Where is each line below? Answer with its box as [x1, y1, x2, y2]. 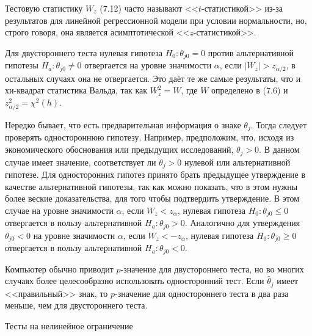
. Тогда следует [250, 119, 307, 131]
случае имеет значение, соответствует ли [5, 155, 156, 168]
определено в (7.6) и [211, 84, 288, 97]
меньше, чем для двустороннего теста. [5, 299, 148, 312]
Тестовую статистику [5, 2, 83, 14]
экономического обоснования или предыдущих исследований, [5, 143, 234, 156]
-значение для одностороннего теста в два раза [115, 287, 289, 299]
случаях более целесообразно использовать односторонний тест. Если [5, 274, 264, 287]
